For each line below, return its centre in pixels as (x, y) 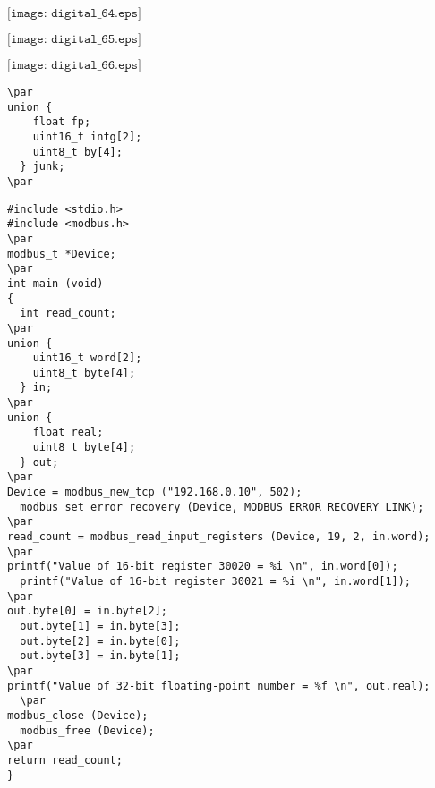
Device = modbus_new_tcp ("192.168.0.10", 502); (155, 492)
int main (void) (55, 283)
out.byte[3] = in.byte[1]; (100, 656)
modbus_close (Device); (78, 715)
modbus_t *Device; (62, 254)
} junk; (43, 167)
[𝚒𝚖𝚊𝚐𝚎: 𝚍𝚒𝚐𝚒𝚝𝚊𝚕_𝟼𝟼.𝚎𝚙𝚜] (74, 65)
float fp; (62, 122)
